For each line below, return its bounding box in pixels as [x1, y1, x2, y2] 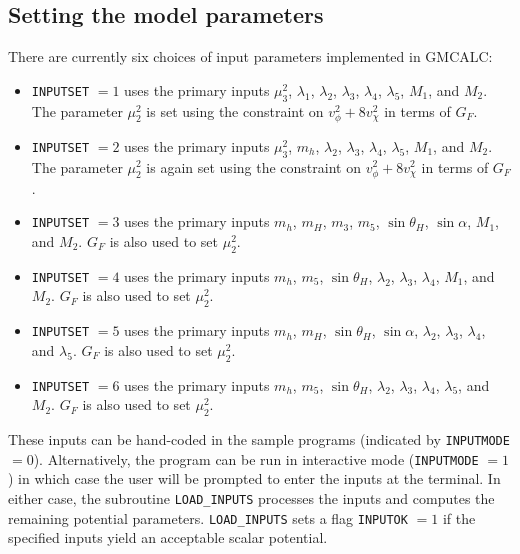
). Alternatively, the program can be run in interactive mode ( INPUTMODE [33, 448, 479, 469]
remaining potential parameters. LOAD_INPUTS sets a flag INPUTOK [8, 507, 408, 528]
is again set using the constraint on [146, 156, 361, 177]
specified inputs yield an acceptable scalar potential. [8, 527, 328, 548]
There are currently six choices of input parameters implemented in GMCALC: [8, 46, 493, 67]
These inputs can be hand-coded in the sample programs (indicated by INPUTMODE [8, 429, 510, 450]
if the [442, 507, 476, 528]
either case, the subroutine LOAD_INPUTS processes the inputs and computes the [8, 488, 495, 509]
